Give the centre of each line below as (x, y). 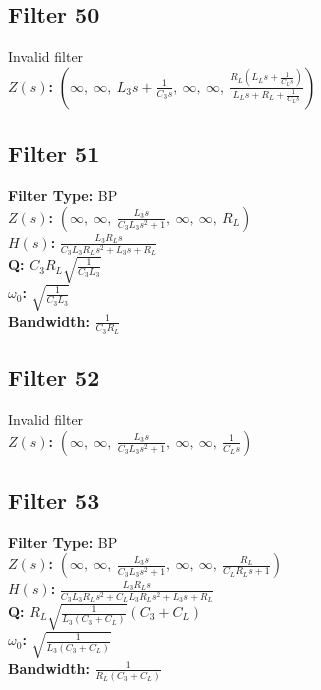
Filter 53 (54, 500)
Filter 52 (54, 377)
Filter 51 (54, 153)
